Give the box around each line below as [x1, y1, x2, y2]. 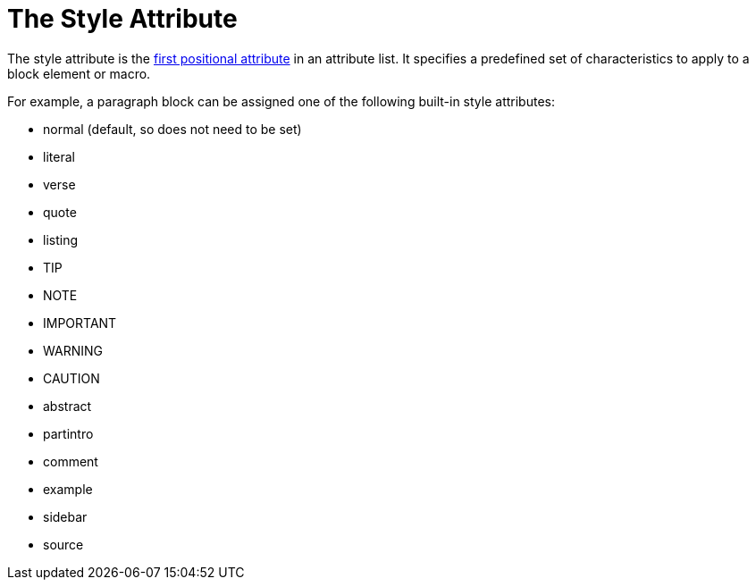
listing [43, 231, 78, 247]
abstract [43, 398, 92, 414]
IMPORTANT [43, 314, 117, 331]
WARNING [43, 342, 103, 358]
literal [43, 148, 75, 164]
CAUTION [43, 370, 100, 386]
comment [43, 453, 98, 469]
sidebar [43, 508, 88, 524]
